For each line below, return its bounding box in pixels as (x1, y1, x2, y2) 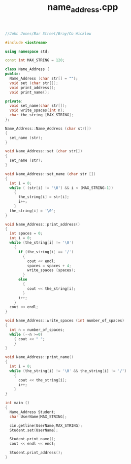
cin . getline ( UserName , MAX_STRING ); (9, 423, 83, 428)
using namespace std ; (5, 49, 50, 54)
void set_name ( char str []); (9, 103, 67, 108)
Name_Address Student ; (9, 410, 56, 415)
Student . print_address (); (9, 450, 63, 455)
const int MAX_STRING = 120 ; (5, 58, 65, 63)
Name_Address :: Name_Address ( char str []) (5, 126, 92, 131)
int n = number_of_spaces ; (9, 327, 65, 332)
